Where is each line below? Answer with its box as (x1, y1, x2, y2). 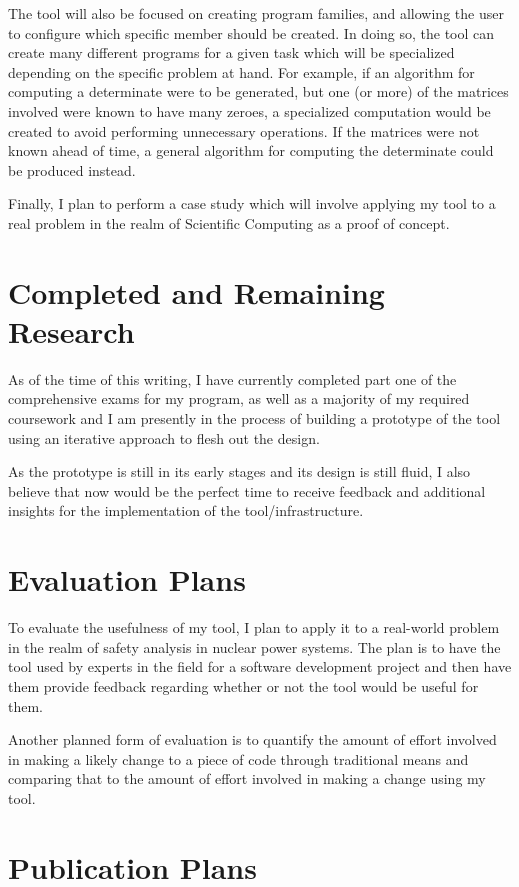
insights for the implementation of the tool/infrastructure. (8, 500, 364, 521)
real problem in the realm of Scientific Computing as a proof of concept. (8, 212, 450, 233)
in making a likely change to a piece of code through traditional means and (8, 748, 469, 769)
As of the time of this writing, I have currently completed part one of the (8, 368, 457, 389)
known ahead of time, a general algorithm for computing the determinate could (8, 140, 494, 161)
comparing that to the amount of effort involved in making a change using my (8, 768, 486, 789)
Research (8, 310, 135, 351)
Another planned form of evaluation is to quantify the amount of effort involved (8, 729, 497, 750)
